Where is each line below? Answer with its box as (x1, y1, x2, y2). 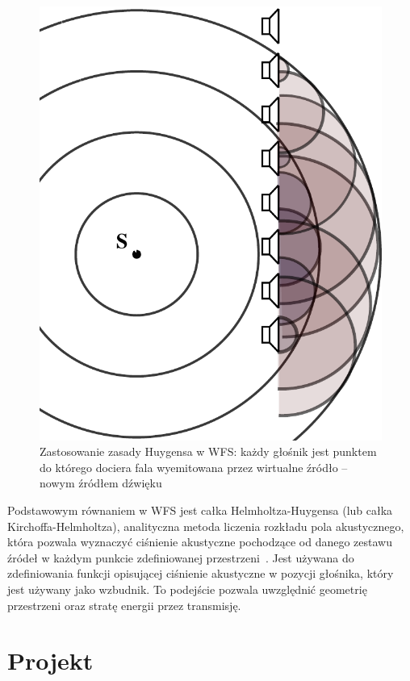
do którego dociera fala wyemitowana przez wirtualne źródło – (40, 458, 348, 475)
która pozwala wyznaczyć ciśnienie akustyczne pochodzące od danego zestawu (7, 533, 392, 550)
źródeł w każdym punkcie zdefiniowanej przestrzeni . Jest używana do (7, 549, 354, 566)
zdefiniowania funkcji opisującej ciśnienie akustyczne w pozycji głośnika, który (7, 565, 394, 582)
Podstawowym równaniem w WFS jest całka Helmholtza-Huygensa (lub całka (7, 501, 393, 518)
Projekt (7, 644, 94, 677)
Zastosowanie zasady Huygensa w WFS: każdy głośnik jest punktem (40, 443, 377, 460)
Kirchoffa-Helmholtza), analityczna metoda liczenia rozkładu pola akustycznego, (7, 517, 404, 534)
